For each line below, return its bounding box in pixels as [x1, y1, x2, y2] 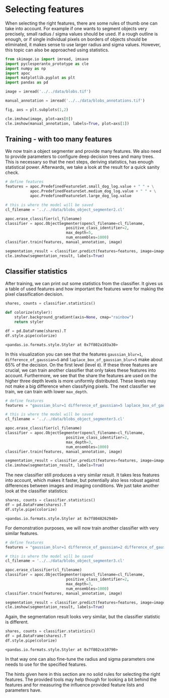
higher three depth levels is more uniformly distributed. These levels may [5, 378, 156, 384]
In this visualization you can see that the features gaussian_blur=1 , [5, 351, 143, 357]
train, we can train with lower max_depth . [5, 388, 88, 394]
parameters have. [5, 687, 42, 693]
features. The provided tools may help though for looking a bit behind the [5, 676, 157, 682]
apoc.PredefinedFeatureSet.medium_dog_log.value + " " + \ [30, 189, 156, 194]
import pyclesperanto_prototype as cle [5, 61, 89, 66]
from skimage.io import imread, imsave [5, 56, 89, 61]
